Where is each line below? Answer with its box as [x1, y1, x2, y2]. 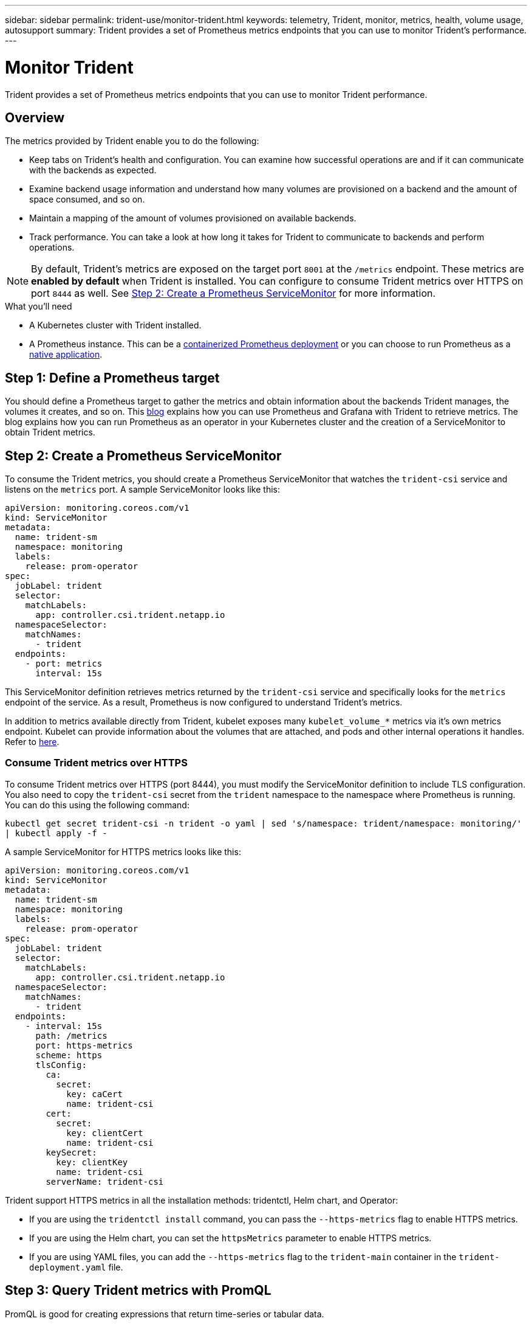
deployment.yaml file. [29, 1261, 123, 1272]
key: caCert [66, 1089, 123, 1099]
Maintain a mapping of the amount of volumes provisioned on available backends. [29, 213, 356, 224]
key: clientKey [56, 1157, 128, 1167]
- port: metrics [25, 659, 103, 669]
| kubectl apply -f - [5, 828, 107, 838]
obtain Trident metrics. [5, 427, 95, 438]
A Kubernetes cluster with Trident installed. [29, 320, 202, 331]
